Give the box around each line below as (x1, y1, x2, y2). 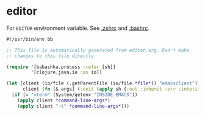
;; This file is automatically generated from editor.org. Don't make (6, 47, 190, 53)
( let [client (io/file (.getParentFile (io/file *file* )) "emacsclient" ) (6, 80, 198, 86)
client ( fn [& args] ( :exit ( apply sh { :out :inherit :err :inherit (22, 86, 201, 92)
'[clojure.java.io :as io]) (31, 69, 103, 75)
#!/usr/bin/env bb (6, 36, 53, 42)
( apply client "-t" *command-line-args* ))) (17, 103, 130, 109)
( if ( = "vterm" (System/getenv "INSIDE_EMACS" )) (12, 92, 138, 98)
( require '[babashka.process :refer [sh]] (6, 64, 116, 70)
